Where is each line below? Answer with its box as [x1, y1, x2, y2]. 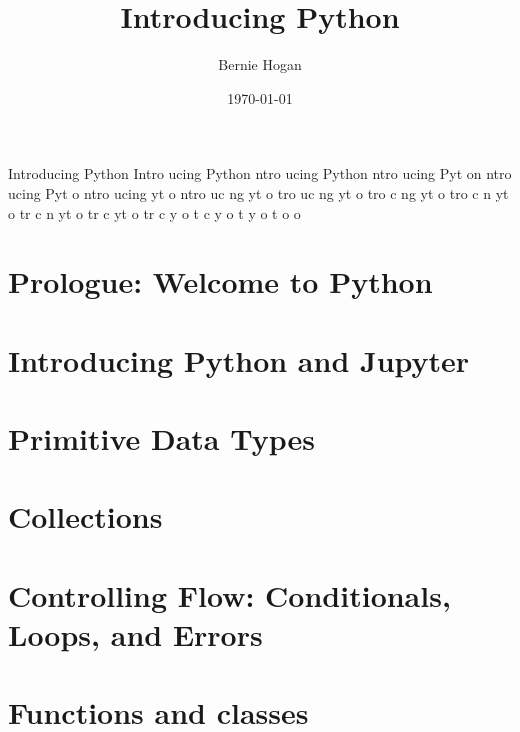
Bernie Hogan [218, 54, 302, 75]
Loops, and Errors [8, 613, 263, 654]
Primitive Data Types [8, 418, 315, 459]
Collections [8, 496, 163, 537]
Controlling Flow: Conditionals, [8, 574, 451, 615]
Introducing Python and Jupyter [8, 339, 470, 380]
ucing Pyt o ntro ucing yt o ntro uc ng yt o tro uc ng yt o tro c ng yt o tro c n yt [8, 182, 509, 203]
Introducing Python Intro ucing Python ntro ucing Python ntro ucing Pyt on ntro [8, 163, 512, 184]
